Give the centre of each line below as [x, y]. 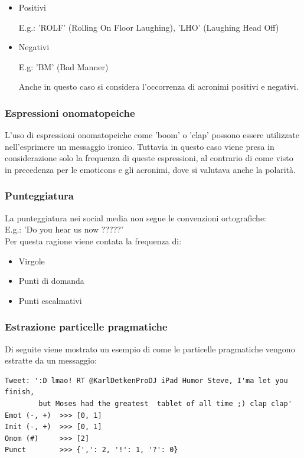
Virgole [32, 261]
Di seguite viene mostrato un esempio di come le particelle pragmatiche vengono [150, 349]
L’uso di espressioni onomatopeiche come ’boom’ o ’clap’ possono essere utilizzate [152, 135]
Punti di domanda [51, 281]
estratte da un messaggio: [51, 360]
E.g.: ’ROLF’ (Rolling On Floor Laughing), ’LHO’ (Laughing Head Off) [149, 27]
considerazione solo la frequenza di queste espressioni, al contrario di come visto [149, 158]
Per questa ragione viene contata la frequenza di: [93, 241]
